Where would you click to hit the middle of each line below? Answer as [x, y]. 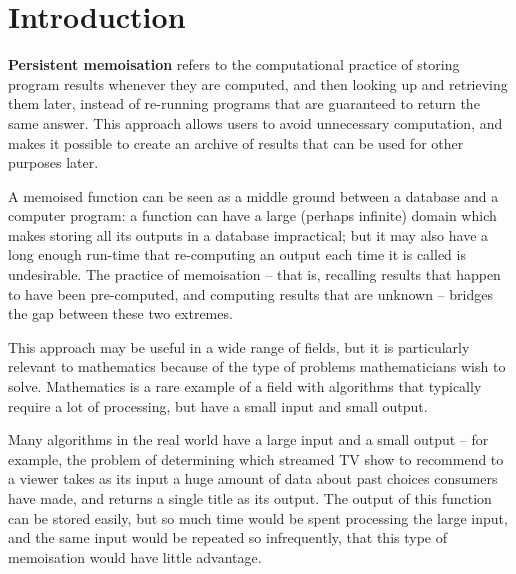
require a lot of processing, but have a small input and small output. [218, 405]
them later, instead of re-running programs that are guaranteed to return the [244, 103]
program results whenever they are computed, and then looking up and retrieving [258, 83]
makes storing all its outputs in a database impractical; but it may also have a [248, 234]
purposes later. [53, 162]
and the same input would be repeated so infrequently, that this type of [228, 537]
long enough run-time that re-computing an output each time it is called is [237, 254]
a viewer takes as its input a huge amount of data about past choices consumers [253, 478]
